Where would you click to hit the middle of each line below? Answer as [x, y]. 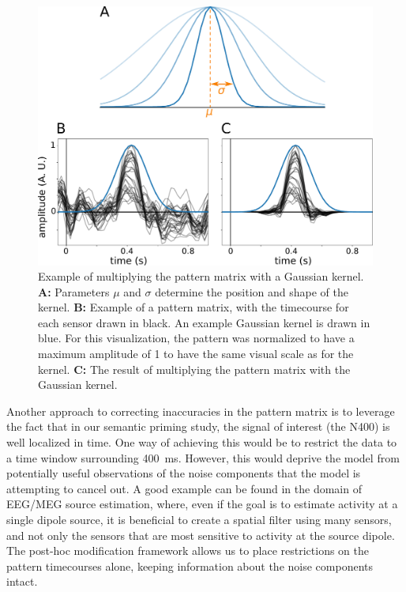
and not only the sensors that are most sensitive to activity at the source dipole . [201, 535]
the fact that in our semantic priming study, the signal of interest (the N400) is [198, 426]
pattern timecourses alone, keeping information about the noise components [190, 566]
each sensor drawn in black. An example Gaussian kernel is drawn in [204, 322]
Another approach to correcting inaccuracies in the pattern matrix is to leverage [201, 411]
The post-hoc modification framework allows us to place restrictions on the [188, 551]
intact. [22, 581]
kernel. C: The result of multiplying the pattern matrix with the [194, 369]
